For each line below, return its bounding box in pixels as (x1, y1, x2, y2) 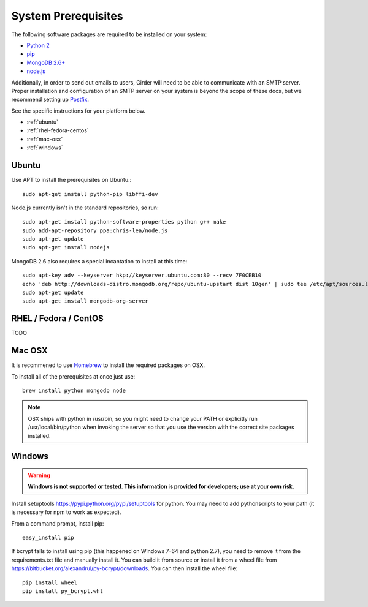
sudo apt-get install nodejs (22, 244, 110, 251)
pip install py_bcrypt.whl (22, 587, 104, 594)
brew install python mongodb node (22, 387, 126, 394)
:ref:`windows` (26, 144, 64, 151)
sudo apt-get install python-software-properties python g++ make (22, 218, 226, 225)
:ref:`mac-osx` (26, 135, 63, 143)
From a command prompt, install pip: (11, 519, 104, 527)
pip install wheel (22, 579, 78, 586)
